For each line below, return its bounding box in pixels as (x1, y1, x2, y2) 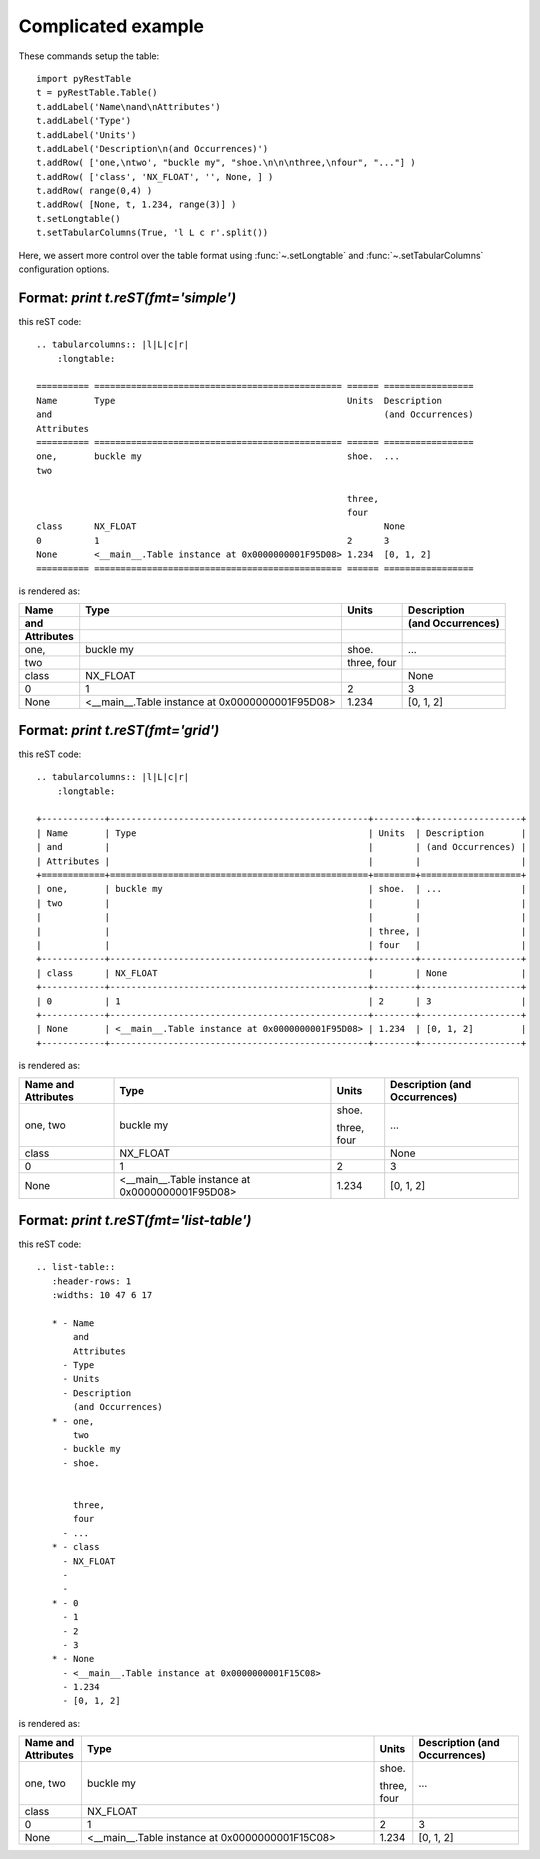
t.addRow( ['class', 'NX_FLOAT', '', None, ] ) (36, 171, 274, 182)
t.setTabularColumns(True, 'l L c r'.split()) (36, 227, 269, 239)
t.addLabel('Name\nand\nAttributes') (36, 101, 222, 112)
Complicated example (18, 15, 205, 37)
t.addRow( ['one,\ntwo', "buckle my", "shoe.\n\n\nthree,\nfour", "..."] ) (36, 157, 416, 169)
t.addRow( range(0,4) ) (36, 185, 153, 197)
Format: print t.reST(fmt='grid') (18, 721, 220, 739)
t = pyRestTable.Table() (36, 87, 158, 99)
